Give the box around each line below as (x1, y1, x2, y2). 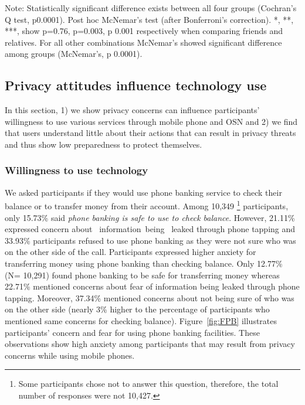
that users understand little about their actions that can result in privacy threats (5, 127, 296, 139)
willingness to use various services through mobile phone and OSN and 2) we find (5, 115, 298, 127)
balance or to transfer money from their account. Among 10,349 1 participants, (5, 198, 289, 212)
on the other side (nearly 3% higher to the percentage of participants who (5, 303, 270, 315)
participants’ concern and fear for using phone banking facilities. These (5, 326, 260, 338)
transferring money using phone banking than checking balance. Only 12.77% (5, 257, 283, 269)
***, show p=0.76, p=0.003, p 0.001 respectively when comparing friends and (5, 25, 283, 37)
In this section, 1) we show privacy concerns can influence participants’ (5, 104, 260, 116)
